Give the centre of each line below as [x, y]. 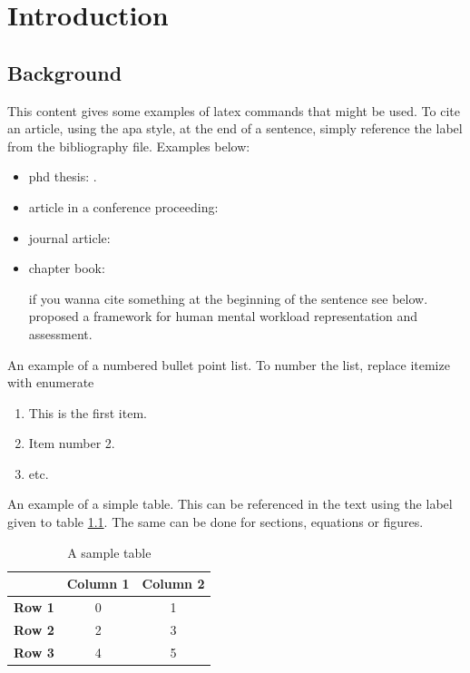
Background [65, 72]
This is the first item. [88, 412]
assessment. [60, 333]
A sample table [109, 552]
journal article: [69, 237]
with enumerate [51, 382]
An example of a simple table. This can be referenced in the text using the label [230, 504]
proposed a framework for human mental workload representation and [223, 316]
